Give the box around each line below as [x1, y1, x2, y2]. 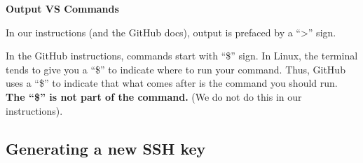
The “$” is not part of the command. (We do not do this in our [6, 89, 302, 104]
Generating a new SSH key [6, 137, 206, 159]
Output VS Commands [6, 1, 119, 15]
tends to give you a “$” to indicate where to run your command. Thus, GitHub [6, 62, 345, 76]
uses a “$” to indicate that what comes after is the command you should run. [6, 76, 338, 90]
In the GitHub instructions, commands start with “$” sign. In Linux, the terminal [6, 48, 358, 63]
